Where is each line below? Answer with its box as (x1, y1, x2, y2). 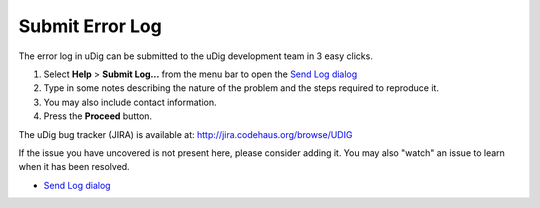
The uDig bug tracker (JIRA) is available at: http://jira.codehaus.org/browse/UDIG (18, 128, 353, 140)
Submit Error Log (18, 15, 162, 37)
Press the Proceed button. (43, 110, 153, 122)
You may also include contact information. (43, 96, 217, 108)
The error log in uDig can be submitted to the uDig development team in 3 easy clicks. (18, 50, 374, 62)
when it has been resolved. (18, 161, 130, 173)
